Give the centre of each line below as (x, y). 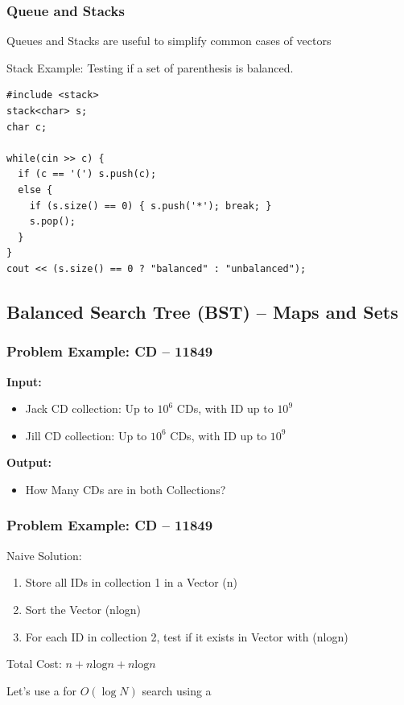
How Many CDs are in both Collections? (126, 489)
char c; (27, 127)
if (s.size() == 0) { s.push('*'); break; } (150, 206)
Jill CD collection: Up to (86, 435)
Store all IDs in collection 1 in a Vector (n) (132, 582)
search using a (177, 690)
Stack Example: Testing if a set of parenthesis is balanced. (150, 67)
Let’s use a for (42, 690)
